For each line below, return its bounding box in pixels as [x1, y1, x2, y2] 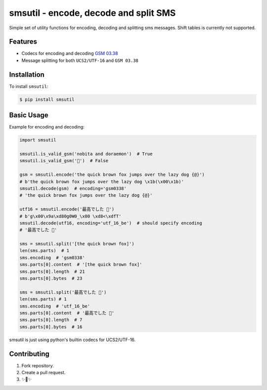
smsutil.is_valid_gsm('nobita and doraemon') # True [19, 151, 153, 157]
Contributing [9, 349, 49, 358]
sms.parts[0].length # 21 [19, 268, 85, 274]
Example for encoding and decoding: [9, 124, 85, 130]
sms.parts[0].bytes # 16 [19, 324, 83, 330]
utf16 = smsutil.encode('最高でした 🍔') [19, 207, 115, 212]
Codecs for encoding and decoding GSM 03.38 [21, 50, 118, 56]
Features [9, 38, 37, 46]
